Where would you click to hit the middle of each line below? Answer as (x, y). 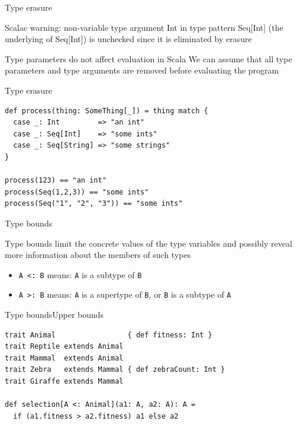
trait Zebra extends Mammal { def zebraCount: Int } (115, 370)
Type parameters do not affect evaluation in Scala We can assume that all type (148, 58)
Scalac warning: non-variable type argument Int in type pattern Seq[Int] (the (144, 27)
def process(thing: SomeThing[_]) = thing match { (106, 111)
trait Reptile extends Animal (64, 347)
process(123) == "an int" (56, 181)
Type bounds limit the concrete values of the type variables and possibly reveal (148, 243)
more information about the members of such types (98, 255)
